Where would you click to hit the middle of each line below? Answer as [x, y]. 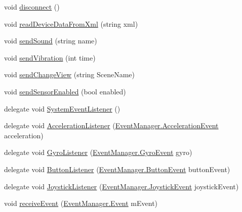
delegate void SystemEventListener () [62, 108]
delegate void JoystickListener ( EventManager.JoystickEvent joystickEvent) [122, 186]
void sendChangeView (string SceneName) [70, 74]
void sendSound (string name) [51, 41]
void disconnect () [32, 7]
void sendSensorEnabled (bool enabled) [65, 91]
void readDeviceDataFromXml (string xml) [71, 23]
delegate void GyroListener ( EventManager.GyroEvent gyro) [98, 152]
